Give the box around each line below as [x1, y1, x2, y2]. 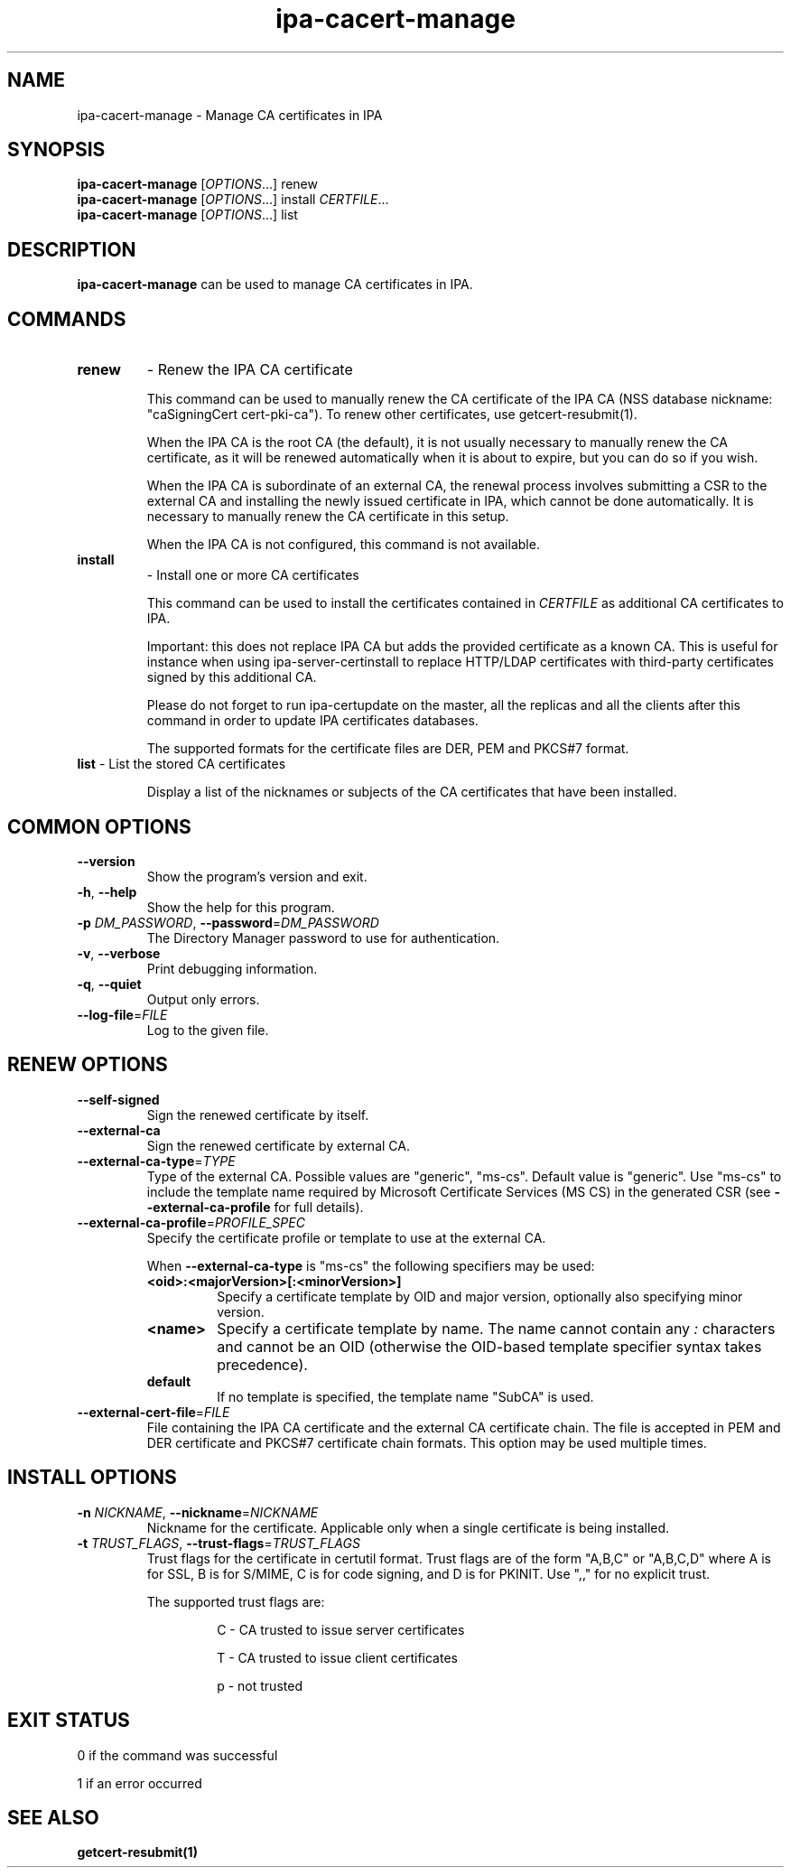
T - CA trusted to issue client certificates [217, 1649, 458, 1665]
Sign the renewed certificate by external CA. [146, 1137, 410, 1153]
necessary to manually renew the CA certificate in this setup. [146, 508, 509, 525]
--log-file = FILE [77, 1006, 168, 1022]
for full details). [274, 1199, 364, 1215]
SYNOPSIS [7, 138, 106, 162]
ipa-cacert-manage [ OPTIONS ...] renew [77, 176, 318, 192]
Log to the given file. [146, 1021, 269, 1038]
